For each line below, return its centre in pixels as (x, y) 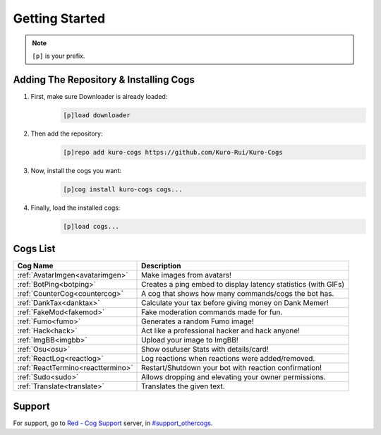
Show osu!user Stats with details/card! (205, 350)
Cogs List (34, 249)
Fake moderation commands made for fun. (212, 312)
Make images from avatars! (187, 275)
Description (161, 266)
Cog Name (35, 266)
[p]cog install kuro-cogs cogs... (123, 189)
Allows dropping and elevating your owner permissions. (234, 377)
